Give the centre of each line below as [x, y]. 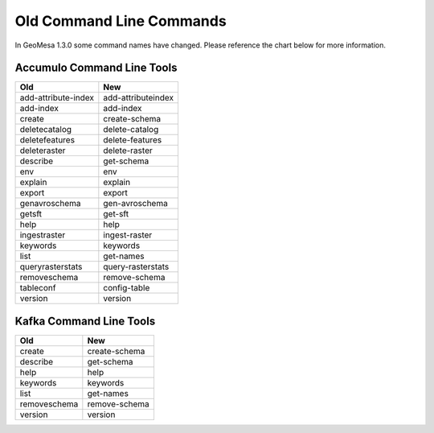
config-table [127, 288]
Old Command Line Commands [121, 21]
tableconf [38, 288]
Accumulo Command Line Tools [96, 68]
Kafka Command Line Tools [85, 321]
